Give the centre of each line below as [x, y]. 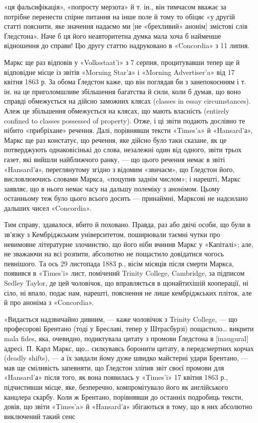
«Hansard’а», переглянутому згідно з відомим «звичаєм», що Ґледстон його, [119, 169]
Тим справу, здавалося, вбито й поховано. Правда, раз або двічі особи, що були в [127, 224]
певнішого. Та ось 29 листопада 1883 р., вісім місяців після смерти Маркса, [119, 263]
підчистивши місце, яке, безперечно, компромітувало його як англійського [116, 387]
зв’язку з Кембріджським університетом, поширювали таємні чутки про [112, 234]
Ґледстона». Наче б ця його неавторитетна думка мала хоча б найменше [113, 35]
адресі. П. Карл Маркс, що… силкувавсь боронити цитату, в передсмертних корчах [129, 348]
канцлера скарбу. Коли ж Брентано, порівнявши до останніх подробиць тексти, [124, 396]
